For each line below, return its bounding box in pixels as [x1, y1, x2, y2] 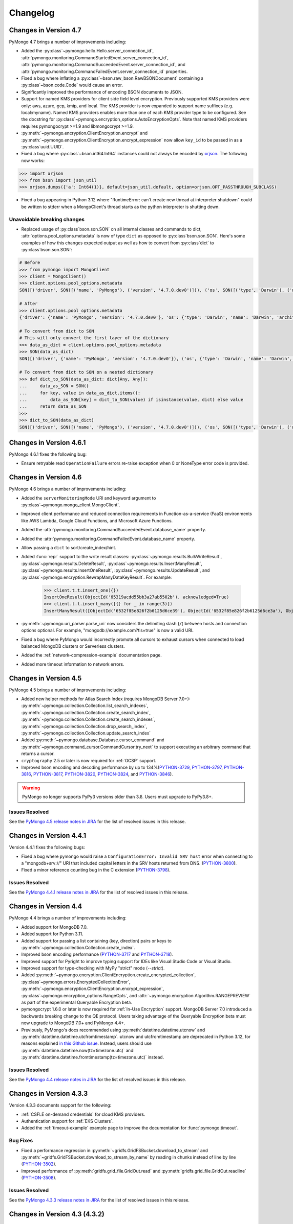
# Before [19, 260, 41, 265]
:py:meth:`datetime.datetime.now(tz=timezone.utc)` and [21, 1047, 134, 1053]
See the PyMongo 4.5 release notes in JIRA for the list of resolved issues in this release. [9, 819, 186, 824]
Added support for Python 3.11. [21, 931, 84, 937]
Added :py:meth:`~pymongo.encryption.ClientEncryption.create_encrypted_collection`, [21, 972, 196, 978]
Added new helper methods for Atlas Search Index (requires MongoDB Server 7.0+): [21, 696, 190, 702]
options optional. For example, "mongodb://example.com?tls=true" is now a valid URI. [21, 627, 194, 634]
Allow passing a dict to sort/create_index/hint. [21, 545, 117, 551]
